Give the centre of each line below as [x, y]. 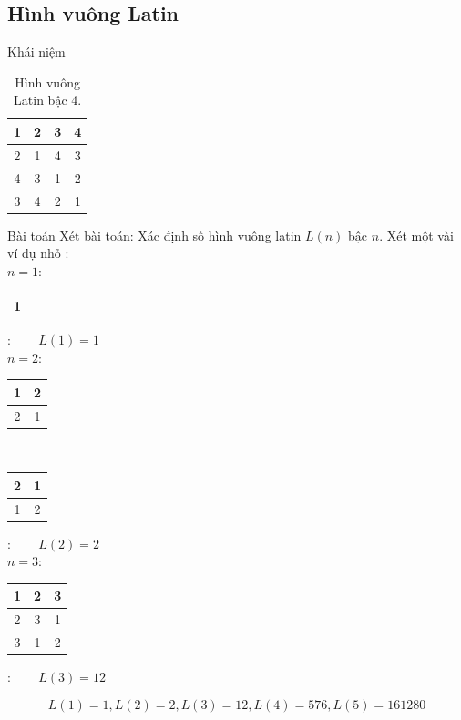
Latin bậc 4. [48, 100]
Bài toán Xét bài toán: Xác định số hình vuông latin [154, 235]
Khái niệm [36, 51]
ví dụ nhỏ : [38, 253]
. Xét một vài [416, 235]
